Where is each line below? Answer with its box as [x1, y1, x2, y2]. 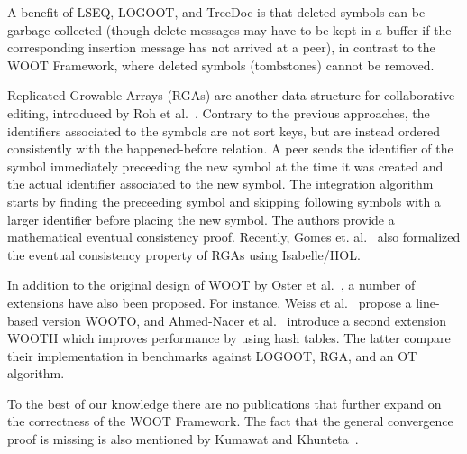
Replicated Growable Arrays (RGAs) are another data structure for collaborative [7, 86, 455, 105]
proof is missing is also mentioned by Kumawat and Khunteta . [7, 430, 359, 449]
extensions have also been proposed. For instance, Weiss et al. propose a [7, 292, 412, 311]
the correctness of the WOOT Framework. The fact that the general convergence [7, 412, 453, 431]
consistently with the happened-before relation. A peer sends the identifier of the [7, 139, 453, 158]
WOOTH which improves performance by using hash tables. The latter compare [7, 329, 451, 347]
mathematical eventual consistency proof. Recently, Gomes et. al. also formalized [7, 227, 461, 246]
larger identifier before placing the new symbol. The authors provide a [7, 209, 395, 228]
